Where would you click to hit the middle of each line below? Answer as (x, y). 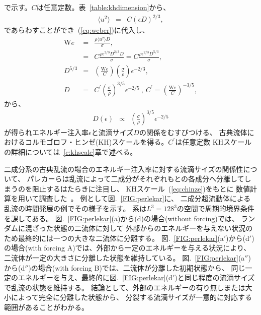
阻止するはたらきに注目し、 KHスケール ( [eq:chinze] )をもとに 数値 (141, 188)
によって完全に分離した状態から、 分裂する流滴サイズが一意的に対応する (132, 297)
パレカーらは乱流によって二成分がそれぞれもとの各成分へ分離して (136, 179)
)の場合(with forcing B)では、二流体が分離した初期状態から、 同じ (137, 267)
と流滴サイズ (112, 132)
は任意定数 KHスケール (213, 142)
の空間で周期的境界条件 (215, 208)
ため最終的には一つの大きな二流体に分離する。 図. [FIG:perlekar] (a (114, 238)
